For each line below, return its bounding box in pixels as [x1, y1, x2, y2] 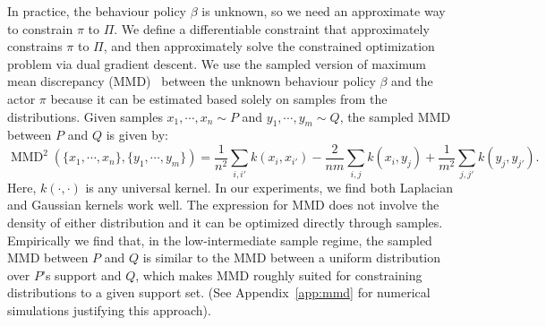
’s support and [41, 265, 122, 284]
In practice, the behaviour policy [7, 2, 186, 20]
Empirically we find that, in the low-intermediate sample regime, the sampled [7, 230, 432, 249]
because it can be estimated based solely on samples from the [50, 89, 388, 107]
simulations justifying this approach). [7, 300, 211, 319]
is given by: [106, 125, 168, 144]
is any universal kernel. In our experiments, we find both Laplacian [85, 177, 453, 196]
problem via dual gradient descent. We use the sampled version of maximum [7, 54, 426, 73]
